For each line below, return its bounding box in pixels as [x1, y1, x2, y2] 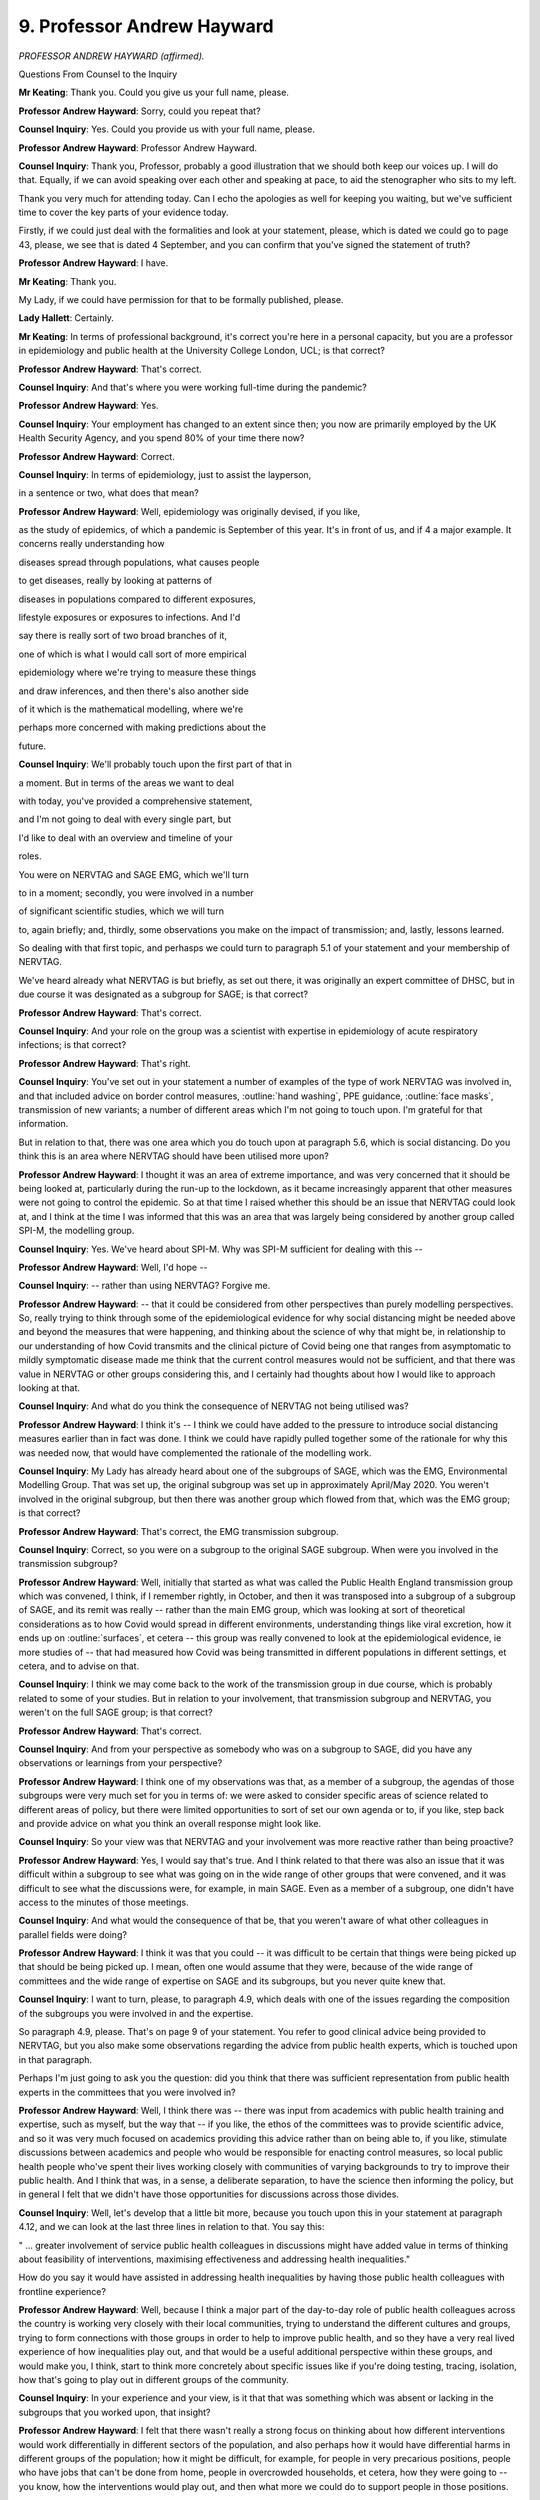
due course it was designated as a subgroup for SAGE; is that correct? [18, 988, 309, 1000]
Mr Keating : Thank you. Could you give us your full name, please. [18, 86, 290, 99]
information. [18, 1118, 69, 1130]
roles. [18, 850, 42, 862]
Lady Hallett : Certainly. [18, 312, 115, 324]
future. [18, 740, 47, 752]
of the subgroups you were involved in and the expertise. [18, 2007, 254, 2019]
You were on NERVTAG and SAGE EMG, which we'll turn [18, 868, 250, 880]
